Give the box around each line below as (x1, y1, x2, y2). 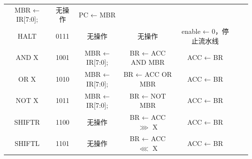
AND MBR (131, 57, 165, 67)
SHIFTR (14, 116, 40, 127)
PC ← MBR (79, 9, 116, 19)
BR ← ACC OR (123, 69, 172, 79)
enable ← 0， (181, 26, 222, 36)
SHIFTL (15, 138, 40, 148)
